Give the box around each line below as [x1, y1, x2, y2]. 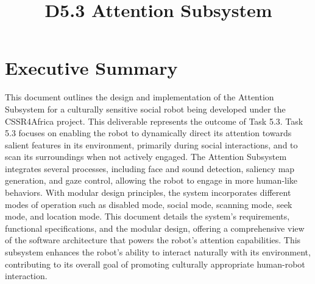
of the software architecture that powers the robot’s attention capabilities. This [5, 234, 301, 246]
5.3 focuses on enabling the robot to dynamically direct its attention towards [5, 126, 292, 139]
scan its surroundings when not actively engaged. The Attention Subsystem [5, 150, 287, 163]
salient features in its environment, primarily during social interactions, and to [5, 138, 298, 151]
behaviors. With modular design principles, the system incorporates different [5, 186, 291, 199]
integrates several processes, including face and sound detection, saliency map [5, 162, 295, 175]
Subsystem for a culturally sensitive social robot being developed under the [5, 102, 286, 115]
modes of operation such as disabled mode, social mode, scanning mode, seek [5, 198, 292, 210]
